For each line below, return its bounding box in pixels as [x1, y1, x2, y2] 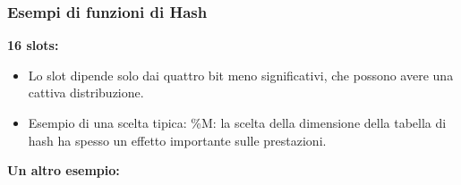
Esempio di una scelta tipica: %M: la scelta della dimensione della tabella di [28, 114, 447, 131]
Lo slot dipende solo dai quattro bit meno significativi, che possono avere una [28, 65, 454, 84]
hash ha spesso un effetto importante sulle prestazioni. [28, 130, 327, 149]
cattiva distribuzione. [28, 83, 144, 102]
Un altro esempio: [7, 161, 120, 180]
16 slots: [7, 36, 59, 55]
